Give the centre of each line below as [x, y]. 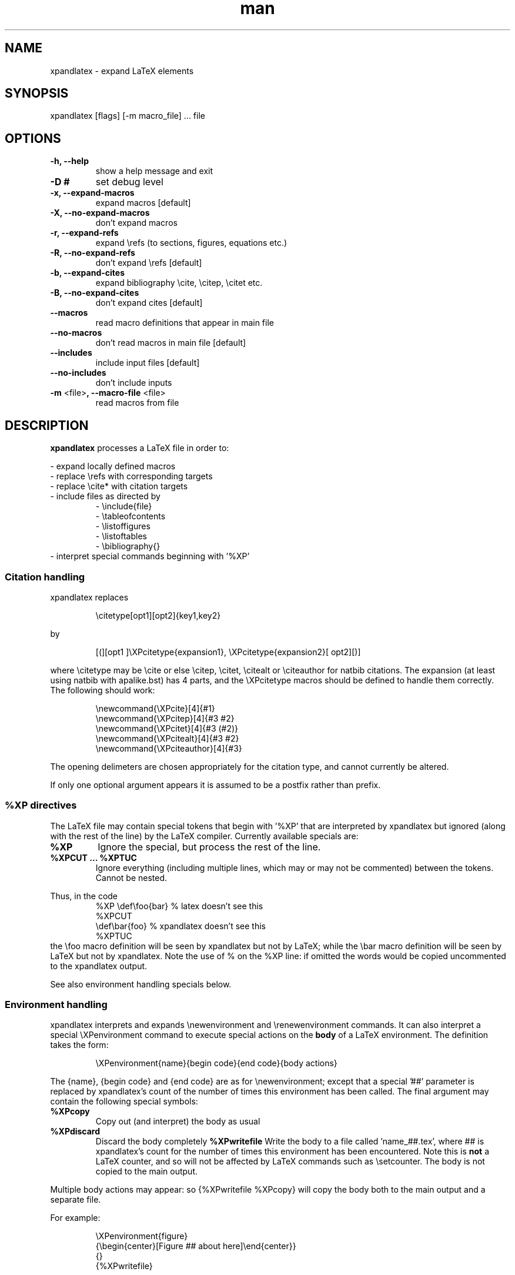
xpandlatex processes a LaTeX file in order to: [140, 448]
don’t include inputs [134, 383]
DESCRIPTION [47, 425]
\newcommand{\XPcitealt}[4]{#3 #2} [167, 738]
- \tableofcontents [131, 516]
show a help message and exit [154, 171]
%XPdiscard [75, 1132]
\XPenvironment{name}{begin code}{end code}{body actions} [216, 1063]
